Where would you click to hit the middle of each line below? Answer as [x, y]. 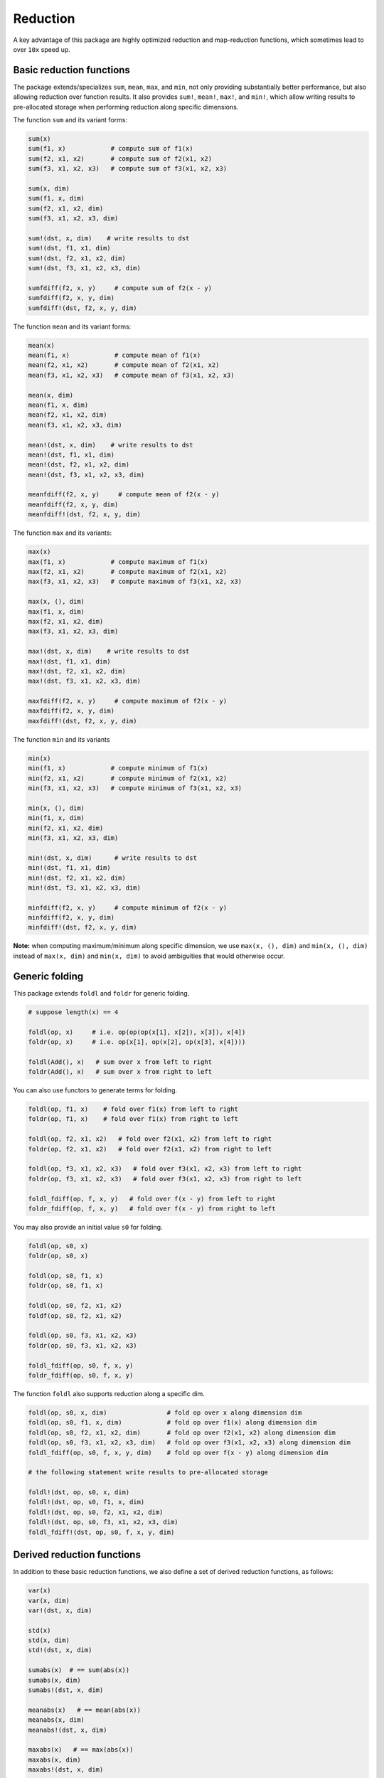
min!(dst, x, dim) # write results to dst [112, 858]
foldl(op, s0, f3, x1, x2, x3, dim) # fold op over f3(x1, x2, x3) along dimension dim [190, 1443]
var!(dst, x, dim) [60, 1610]
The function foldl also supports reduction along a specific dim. [109, 1393]
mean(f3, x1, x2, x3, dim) [75, 425]
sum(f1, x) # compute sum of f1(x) [111, 149]
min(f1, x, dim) [57, 818]
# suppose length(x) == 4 [73, 1012]
